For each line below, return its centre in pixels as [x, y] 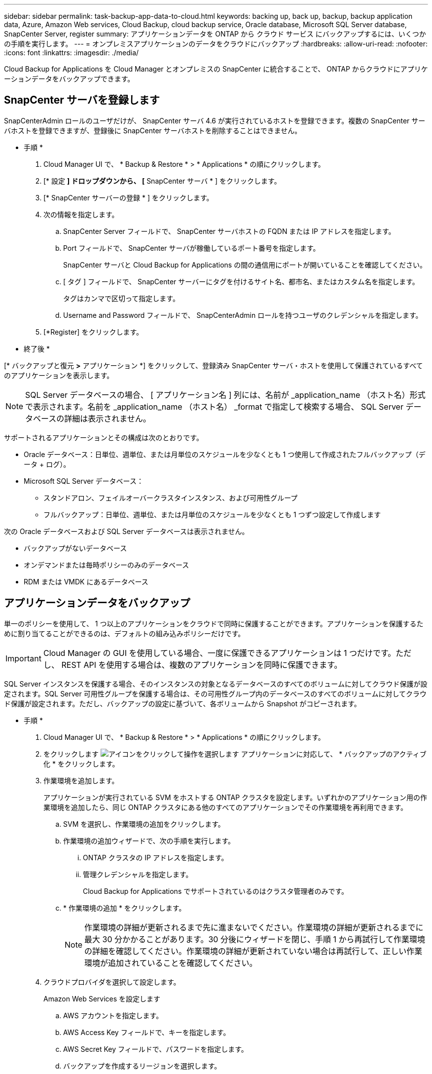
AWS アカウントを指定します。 [113, 1015]
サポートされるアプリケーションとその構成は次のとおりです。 [104, 437]
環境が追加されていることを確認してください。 [171, 963]
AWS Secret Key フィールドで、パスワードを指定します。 [156, 1049]
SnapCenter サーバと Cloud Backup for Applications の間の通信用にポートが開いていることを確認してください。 [245, 265]
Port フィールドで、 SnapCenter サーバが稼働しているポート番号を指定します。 [192, 248]
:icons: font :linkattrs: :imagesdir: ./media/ [72, 53]
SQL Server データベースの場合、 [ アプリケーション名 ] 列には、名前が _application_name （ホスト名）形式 [225, 395]
